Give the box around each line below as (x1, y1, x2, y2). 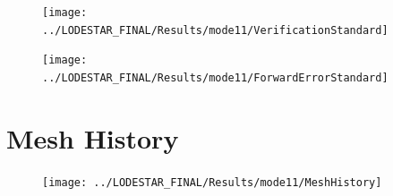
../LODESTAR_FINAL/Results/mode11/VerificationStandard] (42, 23, 389, 37)
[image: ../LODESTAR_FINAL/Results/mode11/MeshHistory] (42, 175, 382, 189)
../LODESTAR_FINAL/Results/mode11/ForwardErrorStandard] (42, 71, 389, 84)
